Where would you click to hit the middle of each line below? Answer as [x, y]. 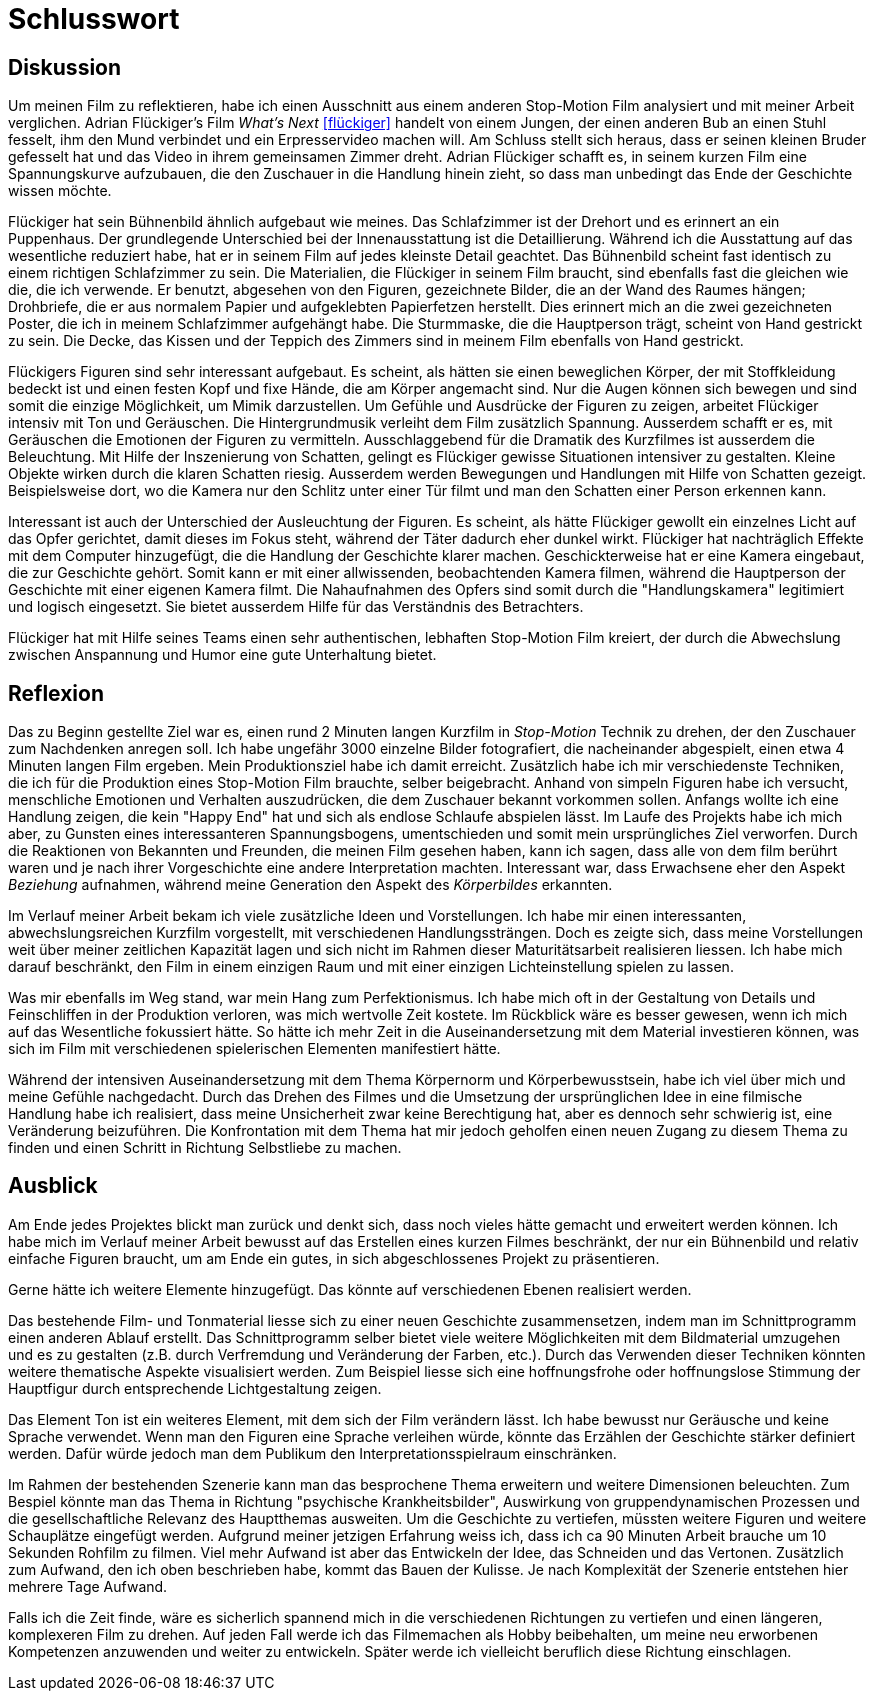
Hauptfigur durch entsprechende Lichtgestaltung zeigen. [195, 1388]
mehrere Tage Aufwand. [88, 1586]
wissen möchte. [60, 191]
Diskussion [65, 67]
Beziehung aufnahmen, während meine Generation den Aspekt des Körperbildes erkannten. [310, 885]
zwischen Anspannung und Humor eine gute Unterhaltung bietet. [222, 655]
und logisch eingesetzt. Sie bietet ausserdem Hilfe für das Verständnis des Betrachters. [296, 607]
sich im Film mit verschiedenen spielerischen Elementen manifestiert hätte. [254, 1049]
